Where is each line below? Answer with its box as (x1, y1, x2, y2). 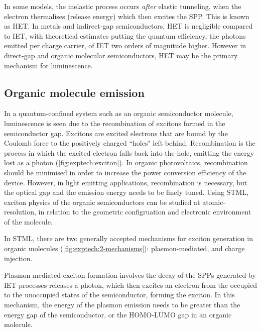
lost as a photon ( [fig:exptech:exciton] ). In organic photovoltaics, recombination (4, 157, 248, 168)
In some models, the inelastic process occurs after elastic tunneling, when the (4, 1, 241, 11)
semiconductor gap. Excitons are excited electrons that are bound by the (4, 128, 228, 138)
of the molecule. (4, 216, 53, 227)
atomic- (202, 196, 226, 207)
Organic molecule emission (4, 84, 145, 100)
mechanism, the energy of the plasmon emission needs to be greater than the (4, 299, 240, 310)
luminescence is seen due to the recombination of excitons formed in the (4, 118, 225, 128)
